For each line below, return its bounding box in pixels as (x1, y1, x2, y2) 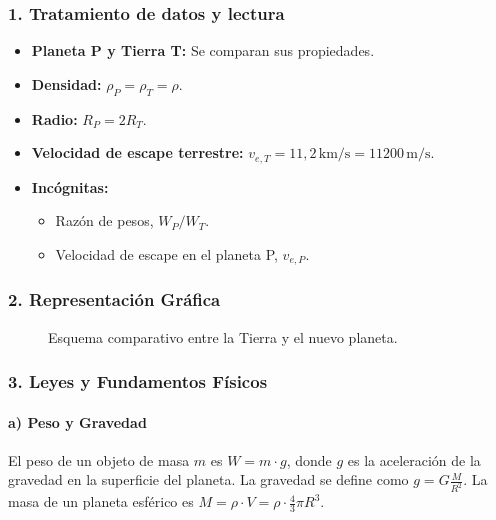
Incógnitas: (31, 176, 109, 197)
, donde (286, 449, 332, 470)
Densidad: (31, 73, 102, 94)
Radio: (31, 108, 78, 129)
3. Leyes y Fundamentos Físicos (8, 369, 268, 394)
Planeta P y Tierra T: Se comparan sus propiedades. (31, 40, 375, 61)
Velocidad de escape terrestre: (31, 142, 244, 163)
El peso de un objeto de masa (8, 449, 190, 470)
